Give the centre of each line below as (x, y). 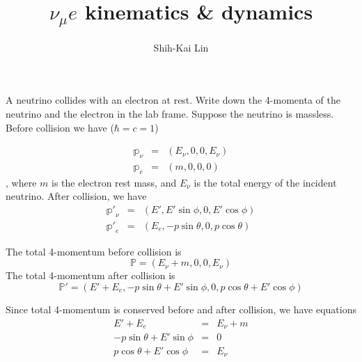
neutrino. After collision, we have (76, 196)
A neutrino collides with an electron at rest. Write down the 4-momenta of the (173, 100)
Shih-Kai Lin (181, 47)
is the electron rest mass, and (114, 182)
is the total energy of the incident (265, 182)
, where (21, 182)
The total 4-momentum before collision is (94, 251)
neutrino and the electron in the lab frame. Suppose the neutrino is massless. (170, 114)
